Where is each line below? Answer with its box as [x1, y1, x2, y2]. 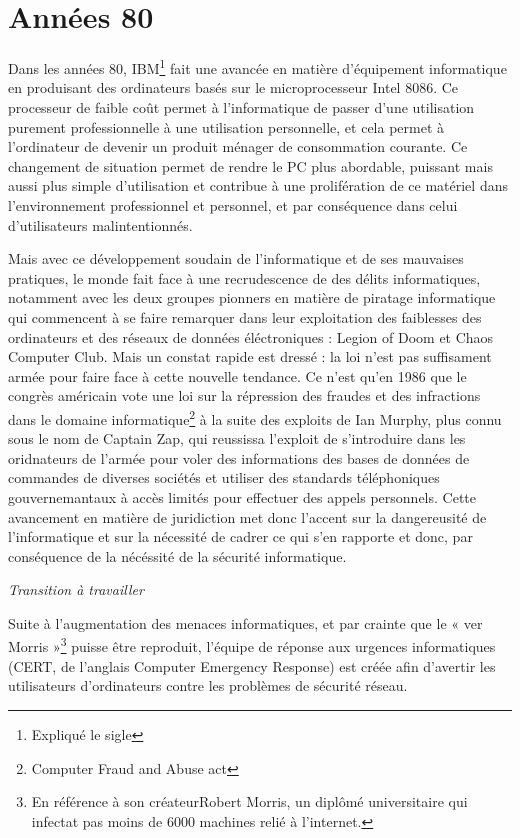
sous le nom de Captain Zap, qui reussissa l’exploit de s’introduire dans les [8, 428, 466, 449]
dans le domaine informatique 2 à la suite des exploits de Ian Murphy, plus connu [8, 405, 502, 429]
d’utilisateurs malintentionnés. [8, 214, 193, 235]
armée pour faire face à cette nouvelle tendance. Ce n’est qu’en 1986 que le [8, 365, 467, 386]
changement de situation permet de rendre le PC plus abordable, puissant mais [8, 155, 493, 176]
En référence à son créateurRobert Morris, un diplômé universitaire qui [31, 791, 468, 812]
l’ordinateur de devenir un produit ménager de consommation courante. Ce [8, 136, 468, 157]
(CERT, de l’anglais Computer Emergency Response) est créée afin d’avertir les [8, 655, 496, 676]
